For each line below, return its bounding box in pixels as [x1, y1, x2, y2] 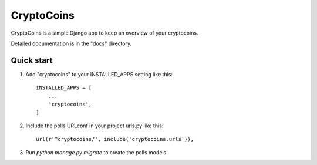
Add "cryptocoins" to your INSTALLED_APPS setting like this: [25, 70, 173, 78]
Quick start [11, 55, 53, 65]
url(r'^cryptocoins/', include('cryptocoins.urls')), [36, 136, 194, 143]
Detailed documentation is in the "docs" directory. [11, 40, 132, 47]
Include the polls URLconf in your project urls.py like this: [25, 122, 164, 129]
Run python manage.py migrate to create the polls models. [25, 149, 168, 156]
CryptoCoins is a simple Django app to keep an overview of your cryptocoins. [11, 29, 198, 36]
